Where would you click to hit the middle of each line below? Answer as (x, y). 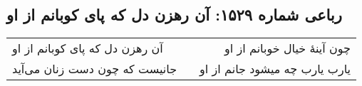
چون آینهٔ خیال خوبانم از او (287, 48)
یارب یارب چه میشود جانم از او (275, 69)
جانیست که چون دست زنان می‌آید (95, 69)
